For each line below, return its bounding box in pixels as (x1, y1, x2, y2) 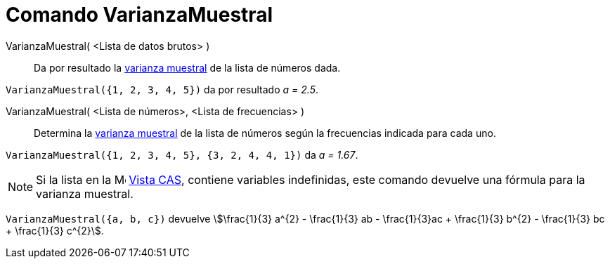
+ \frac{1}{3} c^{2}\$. (6, 224, 104, 237)
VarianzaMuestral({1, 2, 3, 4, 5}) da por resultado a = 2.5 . (6, 83, 318, 95)
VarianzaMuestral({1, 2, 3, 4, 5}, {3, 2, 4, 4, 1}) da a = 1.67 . (6, 148, 358, 161)
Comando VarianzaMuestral (6, 3, 273, 27)
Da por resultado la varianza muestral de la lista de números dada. (34, 61, 341, 74)
